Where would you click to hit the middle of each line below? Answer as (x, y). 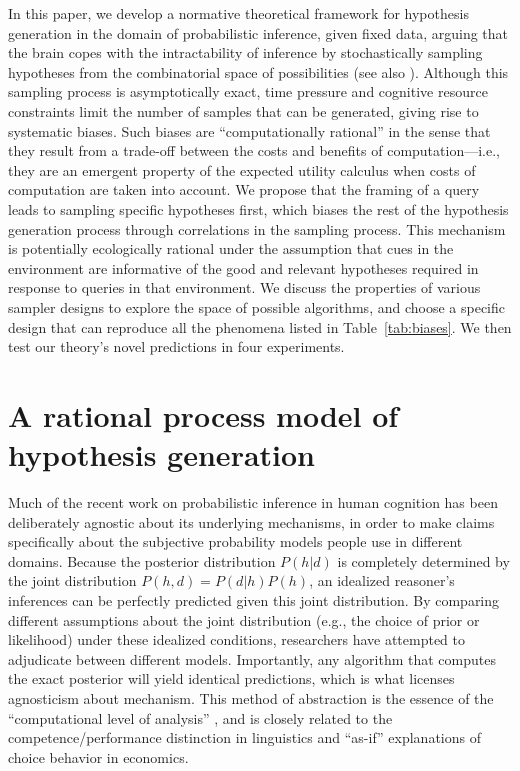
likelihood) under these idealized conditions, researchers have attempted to (237, 639)
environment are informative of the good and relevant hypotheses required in (243, 267)
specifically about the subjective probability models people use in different (235, 541)
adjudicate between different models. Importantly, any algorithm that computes (252, 658)
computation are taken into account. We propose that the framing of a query (244, 189)
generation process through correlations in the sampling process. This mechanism (257, 228)
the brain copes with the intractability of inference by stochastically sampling (245, 52)
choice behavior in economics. (98, 756)
